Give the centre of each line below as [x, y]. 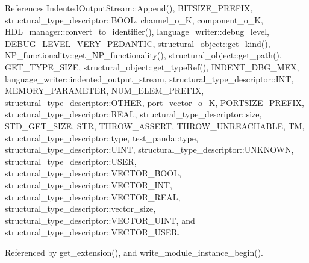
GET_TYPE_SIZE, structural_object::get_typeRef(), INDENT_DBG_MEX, [152, 67]
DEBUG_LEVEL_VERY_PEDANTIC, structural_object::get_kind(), [138, 43]
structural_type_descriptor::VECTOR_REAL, [93, 196]
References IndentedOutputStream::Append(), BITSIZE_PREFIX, [129, 8]
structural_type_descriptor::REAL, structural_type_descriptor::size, [133, 114]
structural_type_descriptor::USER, [71, 161]
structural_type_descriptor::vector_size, [80, 209]
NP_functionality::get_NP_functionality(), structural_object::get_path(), [143, 55]
